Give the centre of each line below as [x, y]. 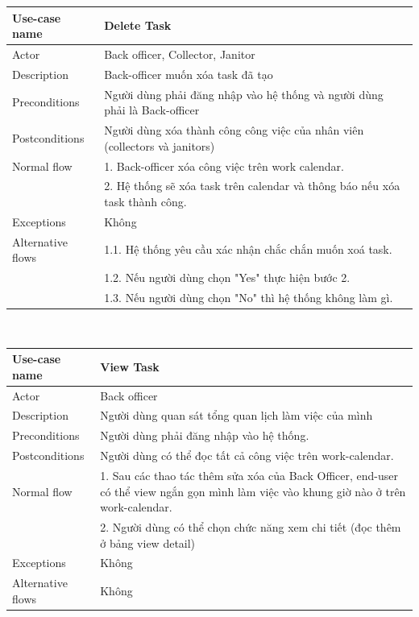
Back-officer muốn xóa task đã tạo [189, 74]
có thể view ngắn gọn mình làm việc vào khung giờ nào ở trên [253, 491]
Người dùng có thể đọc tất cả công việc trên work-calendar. [247, 456]
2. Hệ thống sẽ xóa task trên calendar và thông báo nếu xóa [252, 186]
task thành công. [145, 201]
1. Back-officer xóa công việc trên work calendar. [224, 166]
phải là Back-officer [152, 110]
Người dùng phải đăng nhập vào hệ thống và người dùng [244, 94]
